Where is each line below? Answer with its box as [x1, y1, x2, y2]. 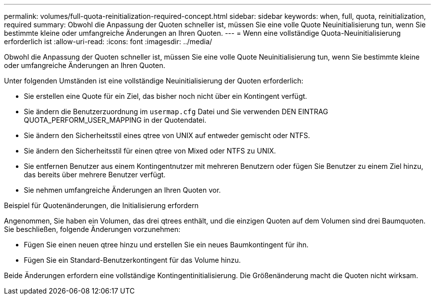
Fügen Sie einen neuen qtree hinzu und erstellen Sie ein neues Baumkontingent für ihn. [24, 240, 309, 249]
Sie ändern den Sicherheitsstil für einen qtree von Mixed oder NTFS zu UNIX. [24, 147, 276, 155]
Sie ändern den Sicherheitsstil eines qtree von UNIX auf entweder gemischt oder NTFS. [24, 131, 310, 140]
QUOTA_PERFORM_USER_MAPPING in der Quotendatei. [24, 116, 207, 124]
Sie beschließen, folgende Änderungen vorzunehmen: [4, 225, 181, 233]
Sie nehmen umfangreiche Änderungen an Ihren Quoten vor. [24, 186, 221, 194]
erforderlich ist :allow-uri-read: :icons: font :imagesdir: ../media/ [4, 37, 213, 46]
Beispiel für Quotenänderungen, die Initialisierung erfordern [4, 201, 199, 210]
